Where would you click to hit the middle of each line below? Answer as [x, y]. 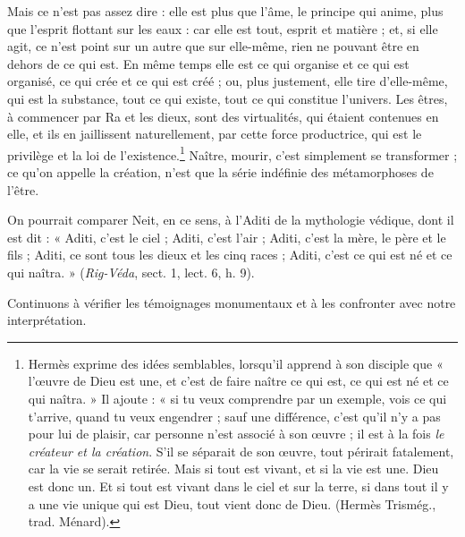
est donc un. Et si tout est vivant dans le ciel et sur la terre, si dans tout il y [238, 486]
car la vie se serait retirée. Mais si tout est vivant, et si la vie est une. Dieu [233, 469]
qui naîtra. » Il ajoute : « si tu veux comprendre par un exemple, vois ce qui [237, 398]
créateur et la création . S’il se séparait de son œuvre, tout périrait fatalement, [241, 451]
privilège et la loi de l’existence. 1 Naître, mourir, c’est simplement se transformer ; [232, 153]
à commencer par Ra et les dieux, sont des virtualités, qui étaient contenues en [223, 116]
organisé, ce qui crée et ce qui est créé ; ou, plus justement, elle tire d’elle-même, [228, 81]
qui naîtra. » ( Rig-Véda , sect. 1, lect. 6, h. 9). [131, 272]
